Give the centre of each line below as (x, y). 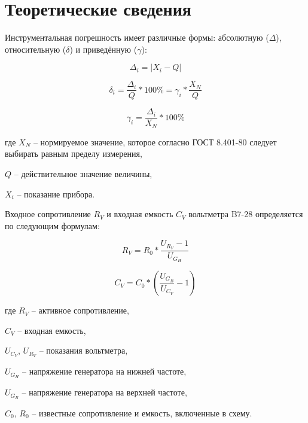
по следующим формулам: (52, 225)
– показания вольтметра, (83, 350)
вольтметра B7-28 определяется (246, 214)
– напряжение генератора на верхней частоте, (104, 392)
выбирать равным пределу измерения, (74, 153)
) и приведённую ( (103, 49)
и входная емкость (140, 214)
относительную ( (36, 49)
